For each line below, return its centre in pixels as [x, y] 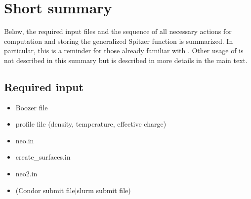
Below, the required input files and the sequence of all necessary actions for [118, 31]
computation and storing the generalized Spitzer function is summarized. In [119, 41]
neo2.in [26, 174]
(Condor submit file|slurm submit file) [73, 190]
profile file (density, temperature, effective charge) [91, 124]
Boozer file [32, 107]
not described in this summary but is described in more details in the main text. [126, 60]
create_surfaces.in [43, 157]
